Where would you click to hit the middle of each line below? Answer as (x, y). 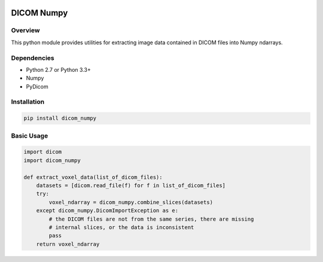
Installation (28, 102)
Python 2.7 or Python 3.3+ (58, 69)
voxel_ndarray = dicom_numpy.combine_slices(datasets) (131, 202)
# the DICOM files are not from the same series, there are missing (151, 219)
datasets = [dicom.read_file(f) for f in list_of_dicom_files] (131, 185)
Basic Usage (30, 136)
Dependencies (33, 58)
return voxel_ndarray (68, 244)
